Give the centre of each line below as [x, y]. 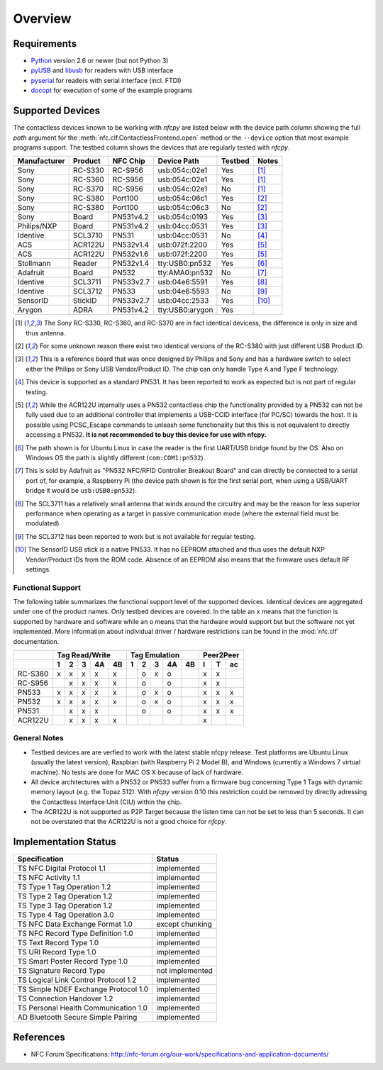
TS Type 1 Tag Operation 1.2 [64, 887]
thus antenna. [46, 333]
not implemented [184, 971]
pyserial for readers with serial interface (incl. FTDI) [106, 80]
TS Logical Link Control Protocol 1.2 [77, 980]
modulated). [44, 523]
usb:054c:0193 [183, 217]
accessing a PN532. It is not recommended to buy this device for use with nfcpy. [146, 435]
